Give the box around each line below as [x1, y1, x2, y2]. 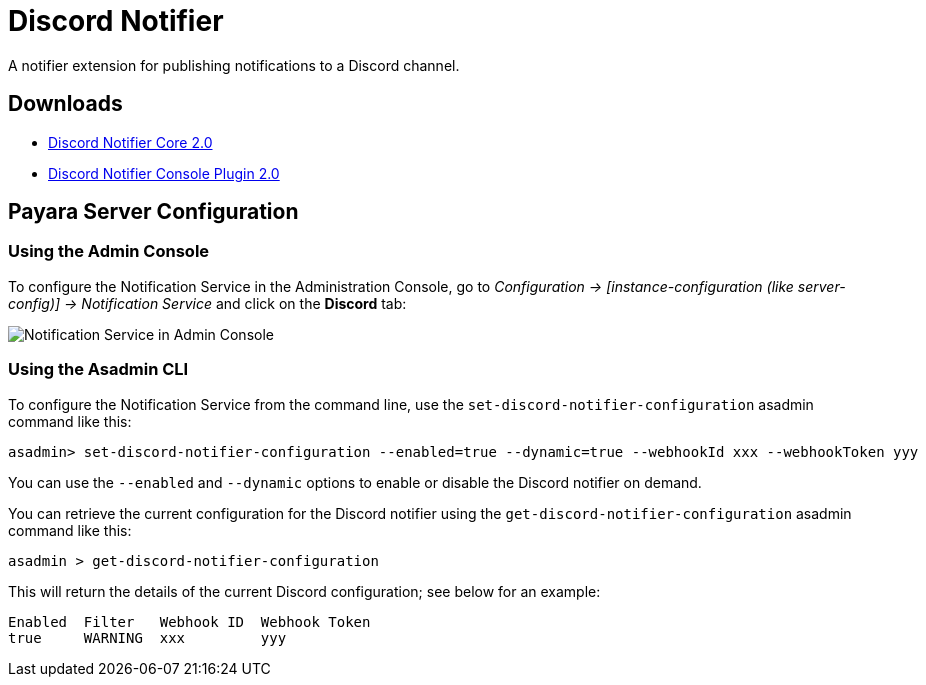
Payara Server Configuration [8, 199, 299, 225]
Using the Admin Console [8, 241, 210, 262]
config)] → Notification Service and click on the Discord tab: [8, 294, 407, 312]
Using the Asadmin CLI [8, 359, 189, 380]
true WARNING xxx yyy [8, 629, 287, 646]
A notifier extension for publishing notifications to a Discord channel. [8, 56, 460, 74]
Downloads [8, 91, 123, 117]
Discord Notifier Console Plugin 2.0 [48, 164, 280, 182]
